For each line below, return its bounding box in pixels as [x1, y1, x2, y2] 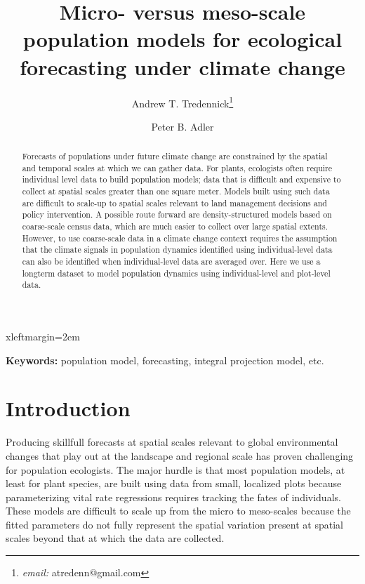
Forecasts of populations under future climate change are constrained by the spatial [22, 150, 328, 162]
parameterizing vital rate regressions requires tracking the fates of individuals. [6, 489, 341, 504]
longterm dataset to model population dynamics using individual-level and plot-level [22, 267, 331, 279]
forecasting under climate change [20, 52, 345, 81]
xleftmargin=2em [6, 329, 80, 344]
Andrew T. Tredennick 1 [131, 93, 234, 110]
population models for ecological [22, 25, 343, 53]
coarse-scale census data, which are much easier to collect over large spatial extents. [22, 220, 328, 232]
